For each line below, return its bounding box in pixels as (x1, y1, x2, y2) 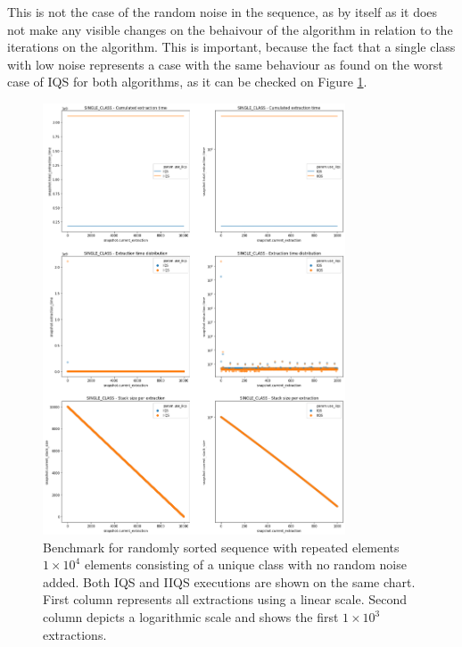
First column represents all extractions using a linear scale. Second (43, 590, 408, 609)
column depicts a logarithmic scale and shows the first (43, 608, 339, 626)
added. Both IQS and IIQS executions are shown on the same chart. (43, 572, 416, 591)
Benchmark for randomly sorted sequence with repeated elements (43, 537, 400, 556)
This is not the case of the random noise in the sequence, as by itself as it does (7, 3, 438, 21)
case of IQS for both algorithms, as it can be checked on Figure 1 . (7, 72, 367, 91)
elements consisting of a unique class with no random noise (84, 555, 407, 574)
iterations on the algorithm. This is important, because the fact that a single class (7, 37, 456, 56)
